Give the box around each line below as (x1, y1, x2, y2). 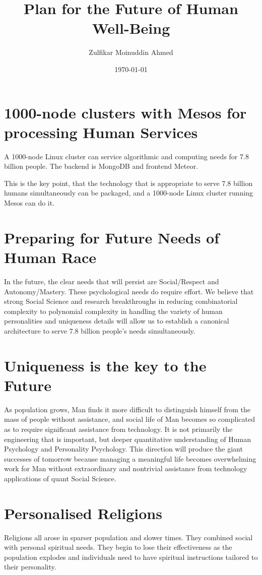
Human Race (4, 246, 97, 267)
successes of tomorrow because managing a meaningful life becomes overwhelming (4, 453, 256, 464)
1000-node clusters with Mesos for (4, 102, 247, 122)
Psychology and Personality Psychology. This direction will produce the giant (4, 443, 243, 454)
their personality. (4, 561, 56, 572)
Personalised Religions (4, 502, 162, 523)
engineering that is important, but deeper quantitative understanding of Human (4, 433, 251, 444)
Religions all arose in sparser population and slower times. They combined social (4, 532, 253, 542)
